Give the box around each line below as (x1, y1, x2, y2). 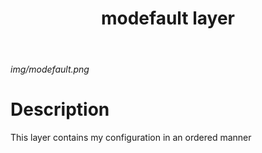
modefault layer (100, 7, 236, 30)
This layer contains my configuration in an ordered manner (10, 132, 252, 144)
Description (10, 98, 110, 121)
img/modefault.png (10, 63, 90, 76)
